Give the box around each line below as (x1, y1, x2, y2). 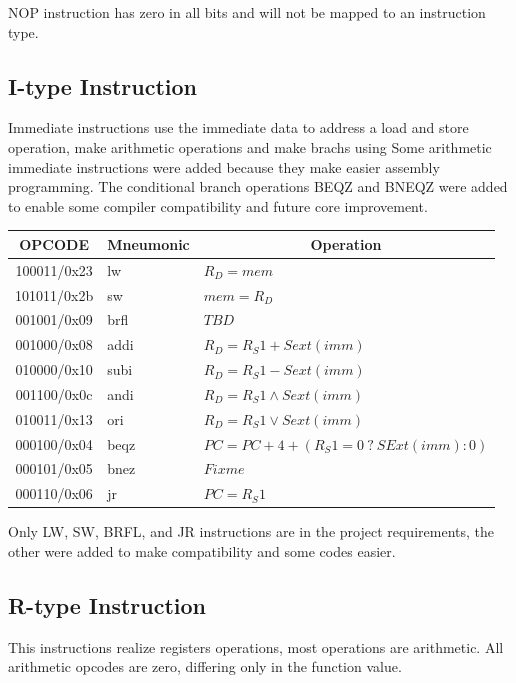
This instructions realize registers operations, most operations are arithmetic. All (8, 636, 504, 657)
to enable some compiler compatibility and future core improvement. (8, 195, 428, 216)
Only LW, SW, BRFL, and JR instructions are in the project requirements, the (8, 521, 494, 542)
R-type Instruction (8, 589, 207, 620)
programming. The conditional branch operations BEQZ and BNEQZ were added (8, 176, 508, 197)
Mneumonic (107, 233, 190, 254)
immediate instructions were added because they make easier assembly (8, 156, 440, 177)
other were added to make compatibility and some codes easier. (8, 540, 396, 561)
